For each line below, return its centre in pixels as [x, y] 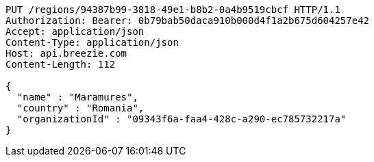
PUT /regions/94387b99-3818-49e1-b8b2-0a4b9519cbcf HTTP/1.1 [173, 10]
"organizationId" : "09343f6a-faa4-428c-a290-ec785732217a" [182, 119]
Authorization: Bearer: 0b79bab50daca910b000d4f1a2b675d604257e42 [188, 21]
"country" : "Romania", [80, 108]
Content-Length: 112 [61, 64]
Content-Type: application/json [92, 42]
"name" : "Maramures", [77, 97]
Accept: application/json [75, 31]
